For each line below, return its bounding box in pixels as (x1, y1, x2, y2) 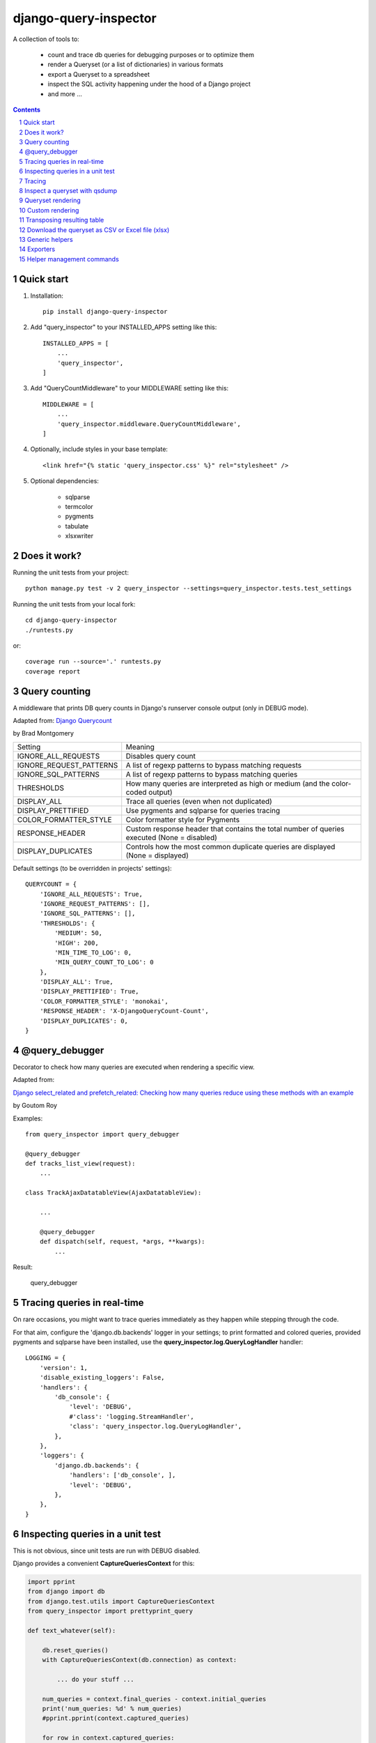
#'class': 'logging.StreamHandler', (69, 1413, 194, 1420)
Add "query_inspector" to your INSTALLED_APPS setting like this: (30, 323, 217, 331)
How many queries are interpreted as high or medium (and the (125, 778, 330, 788)
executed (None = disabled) (125, 832, 217, 842)
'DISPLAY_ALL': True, (39, 978, 114, 986)
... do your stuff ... (56, 1675, 135, 1683)
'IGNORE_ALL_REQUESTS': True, (39, 890, 143, 898)
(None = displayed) (125, 851, 189, 860)
